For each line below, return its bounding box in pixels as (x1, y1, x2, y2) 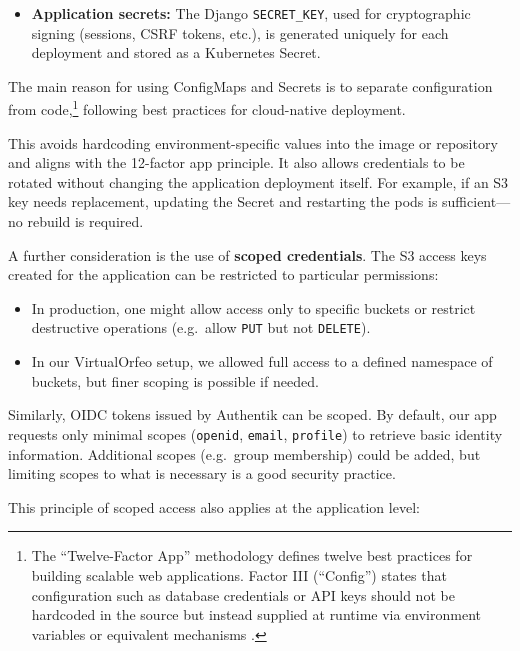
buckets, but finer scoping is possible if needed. (31, 370, 319, 391)
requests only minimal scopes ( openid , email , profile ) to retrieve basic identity (8, 423, 503, 444)
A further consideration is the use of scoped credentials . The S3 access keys (8, 244, 487, 265)
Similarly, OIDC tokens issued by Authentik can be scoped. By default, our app (8, 404, 497, 425)
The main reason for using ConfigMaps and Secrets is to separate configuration (8, 75, 493, 96)
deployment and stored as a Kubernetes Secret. (31, 42, 321, 63)
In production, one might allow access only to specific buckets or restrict (31, 297, 476, 318)
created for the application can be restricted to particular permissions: (8, 264, 439, 285)
